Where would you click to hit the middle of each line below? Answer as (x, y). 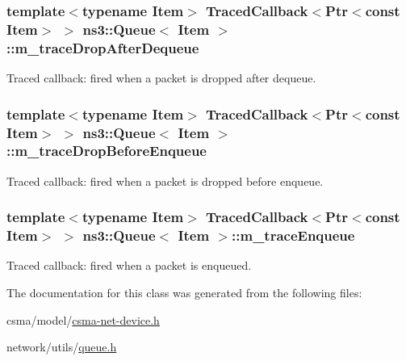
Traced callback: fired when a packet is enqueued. (129, 265)
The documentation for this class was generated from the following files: (184, 293)
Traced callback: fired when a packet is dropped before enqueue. (165, 180)
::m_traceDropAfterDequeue (103, 47)
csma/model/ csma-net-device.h (83, 319)
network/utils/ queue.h (62, 347)
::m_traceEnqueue (293, 235)
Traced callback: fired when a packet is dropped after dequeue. (161, 78)
